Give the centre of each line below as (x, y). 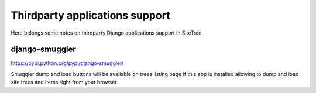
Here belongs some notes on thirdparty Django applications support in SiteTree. (107, 33)
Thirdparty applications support (90, 15)
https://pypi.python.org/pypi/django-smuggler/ (67, 63)
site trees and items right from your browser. (64, 82)
